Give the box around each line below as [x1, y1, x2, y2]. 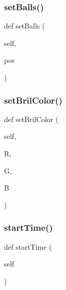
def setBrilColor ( [4, 113, 58, 124]
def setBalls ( [4, 20, 45, 31]
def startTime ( [4, 241, 52, 252]
